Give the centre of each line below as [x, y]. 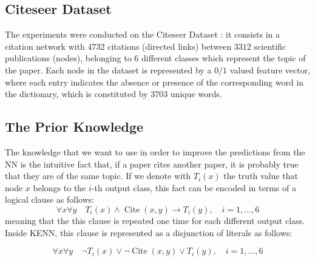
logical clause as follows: [50, 199]
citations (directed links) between [170, 46]
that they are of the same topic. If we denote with [98, 176]
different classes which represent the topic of [223, 58]
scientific [270, 46]
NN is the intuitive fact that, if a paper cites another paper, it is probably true [152, 164]
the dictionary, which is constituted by [76, 94]
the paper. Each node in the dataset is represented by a [108, 69]
